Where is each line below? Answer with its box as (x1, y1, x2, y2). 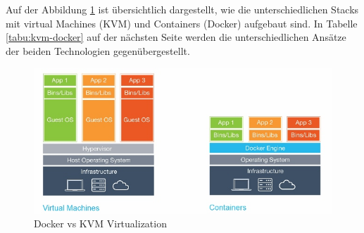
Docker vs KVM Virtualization (34, 216, 167, 231)
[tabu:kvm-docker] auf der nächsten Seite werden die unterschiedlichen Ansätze (6, 30, 346, 44)
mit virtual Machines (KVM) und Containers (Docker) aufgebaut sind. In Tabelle (6, 15, 358, 30)
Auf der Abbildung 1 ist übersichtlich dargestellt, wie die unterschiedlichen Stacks (6, 2, 359, 16)
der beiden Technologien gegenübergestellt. (6, 43, 190, 58)
